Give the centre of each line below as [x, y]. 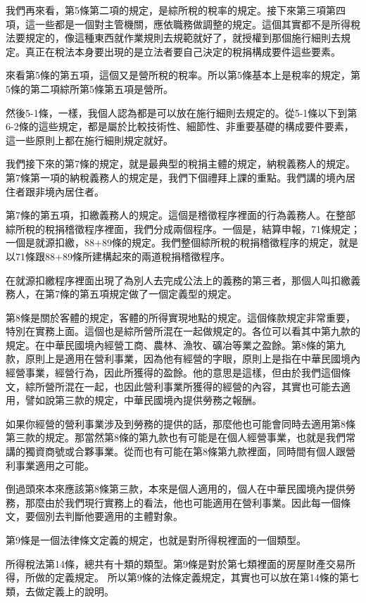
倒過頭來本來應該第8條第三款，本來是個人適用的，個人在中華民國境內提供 [176, 489]
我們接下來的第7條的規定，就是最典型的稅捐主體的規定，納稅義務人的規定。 [181, 164]
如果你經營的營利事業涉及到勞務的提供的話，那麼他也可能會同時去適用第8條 [181, 423]
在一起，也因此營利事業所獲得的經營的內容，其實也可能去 [207, 386]
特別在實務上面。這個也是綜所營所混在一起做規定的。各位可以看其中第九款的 [183, 331]
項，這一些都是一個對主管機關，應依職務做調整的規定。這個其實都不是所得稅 [183, 24]
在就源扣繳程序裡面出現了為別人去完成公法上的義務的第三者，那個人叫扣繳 [178, 280]
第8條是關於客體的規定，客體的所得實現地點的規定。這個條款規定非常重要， [181, 317]
